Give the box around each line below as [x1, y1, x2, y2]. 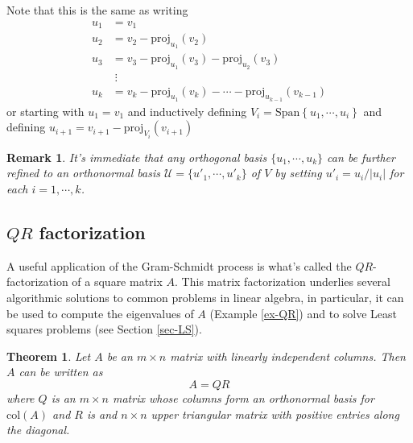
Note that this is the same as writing [6, 2, 188, 18]
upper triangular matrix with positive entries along [151, 405, 399, 422]
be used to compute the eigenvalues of [6, 304, 194, 321]
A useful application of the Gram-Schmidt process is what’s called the [6, 257, 352, 274]
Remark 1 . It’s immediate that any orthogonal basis [6, 148, 267, 165]
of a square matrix [72, 273, 163, 290]
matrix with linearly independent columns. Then [170, 347, 406, 364]
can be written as [19, 363, 103, 380]
